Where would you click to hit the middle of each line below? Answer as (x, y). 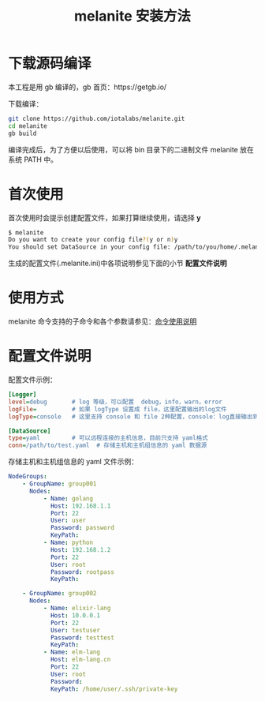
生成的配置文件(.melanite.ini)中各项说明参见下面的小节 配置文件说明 (118, 263)
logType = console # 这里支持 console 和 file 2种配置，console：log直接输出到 (133, 416)
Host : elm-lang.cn (80, 660)
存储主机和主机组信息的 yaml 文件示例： (73, 462)
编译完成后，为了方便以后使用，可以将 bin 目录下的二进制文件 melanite (123, 149)
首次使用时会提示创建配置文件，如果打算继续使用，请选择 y (105, 217)
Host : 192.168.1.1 (80, 506)
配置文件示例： (32, 379)
